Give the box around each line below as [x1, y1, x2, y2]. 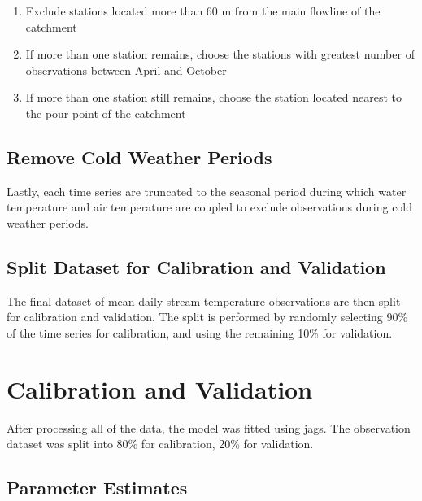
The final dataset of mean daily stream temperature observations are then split [7, 292, 401, 309]
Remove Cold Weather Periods [7, 144, 272, 169]
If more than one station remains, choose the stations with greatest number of [25, 46, 415, 63]
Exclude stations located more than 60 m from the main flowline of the [25, 2, 381, 19]
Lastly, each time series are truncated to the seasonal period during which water [7, 182, 407, 199]
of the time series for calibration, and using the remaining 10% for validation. [7, 324, 393, 341]
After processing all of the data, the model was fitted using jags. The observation [7, 419, 411, 436]
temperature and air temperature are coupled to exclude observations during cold [7, 198, 413, 216]
